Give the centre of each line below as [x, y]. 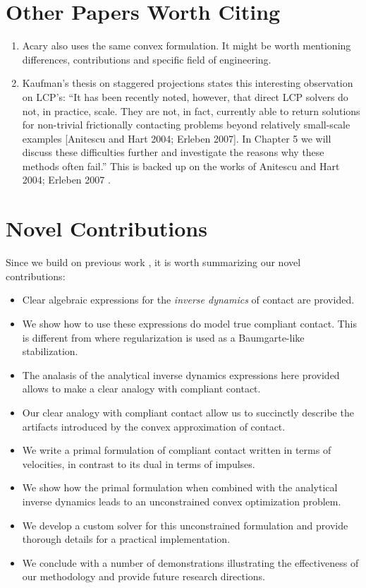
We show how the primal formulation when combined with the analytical [180, 487]
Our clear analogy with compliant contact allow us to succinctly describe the [188, 412]
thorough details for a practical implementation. [126, 539]
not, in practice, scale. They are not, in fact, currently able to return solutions [191, 110]
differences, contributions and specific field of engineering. [147, 59]
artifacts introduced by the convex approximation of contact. [154, 426]
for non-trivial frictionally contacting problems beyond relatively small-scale [186, 125]
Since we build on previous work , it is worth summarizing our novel [153, 262]
